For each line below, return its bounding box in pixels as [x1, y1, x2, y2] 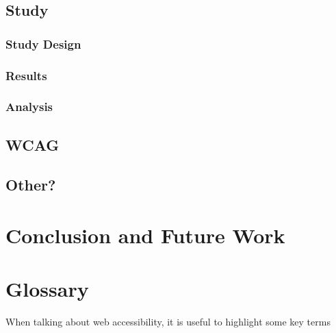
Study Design [5, 35, 81, 52]
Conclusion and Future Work [5, 221, 285, 249]
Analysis [5, 98, 53, 115]
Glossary [5, 275, 89, 303]
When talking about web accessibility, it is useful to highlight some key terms [5, 314, 331, 329]
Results [5, 66, 47, 84]
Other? [5, 174, 56, 195]
